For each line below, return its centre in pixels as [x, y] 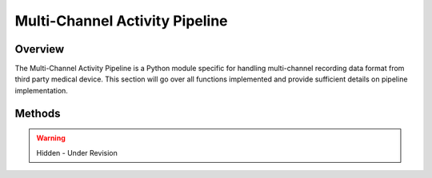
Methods [38, 113]
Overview [40, 49]
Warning [51, 138]
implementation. [41, 90]
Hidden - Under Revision [77, 152]
